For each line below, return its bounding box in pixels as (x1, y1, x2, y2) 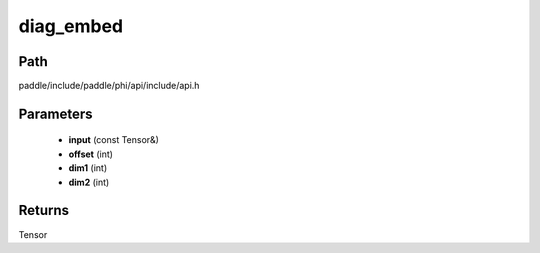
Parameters (18, 105, 93, 122)
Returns (18, 202, 70, 219)
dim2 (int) (68, 176, 110, 188)
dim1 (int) (68, 162, 108, 174)
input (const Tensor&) (68, 134, 160, 146)
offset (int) (68, 148, 114, 160)
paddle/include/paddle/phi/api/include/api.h (18, 80, 200, 92)
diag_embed (18, 15, 124, 37)
